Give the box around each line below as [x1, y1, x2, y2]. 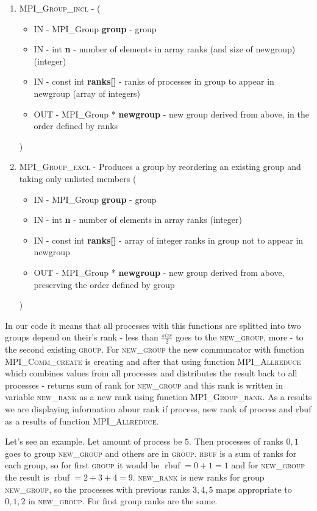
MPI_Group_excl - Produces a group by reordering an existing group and [19, 160, 301, 173]
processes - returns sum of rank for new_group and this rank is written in [5, 378, 283, 391]
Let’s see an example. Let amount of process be [5, 435, 182, 448]
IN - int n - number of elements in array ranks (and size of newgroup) [34, 43, 296, 55]
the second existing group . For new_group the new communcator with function [5, 343, 305, 356]
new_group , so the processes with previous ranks [5, 482, 190, 495]
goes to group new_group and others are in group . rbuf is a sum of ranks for [5, 446, 297, 459]
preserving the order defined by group [34, 278, 175, 291]
